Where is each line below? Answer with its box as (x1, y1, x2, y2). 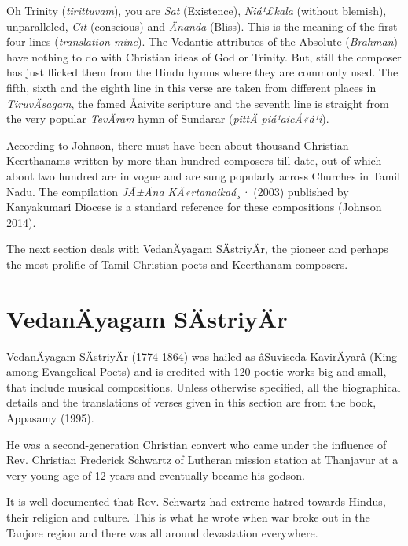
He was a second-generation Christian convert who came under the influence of (6, 436, 387, 452)
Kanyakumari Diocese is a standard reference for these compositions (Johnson (6, 199, 382, 215)
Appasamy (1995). (6, 410, 94, 425)
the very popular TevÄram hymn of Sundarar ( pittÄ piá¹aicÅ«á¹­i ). (6, 110, 329, 127)
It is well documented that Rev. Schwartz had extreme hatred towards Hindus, (6, 493, 386, 510)
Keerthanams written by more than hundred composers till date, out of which (6, 152, 382, 169)
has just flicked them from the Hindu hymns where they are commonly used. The (6, 64, 399, 80)
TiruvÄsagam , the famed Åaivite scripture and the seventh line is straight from (6, 95, 389, 111)
